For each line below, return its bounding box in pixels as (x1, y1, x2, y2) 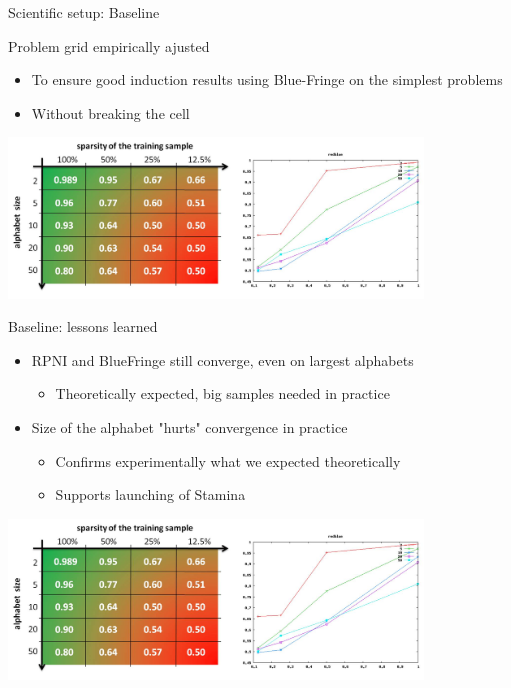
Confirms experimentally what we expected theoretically (55, 450, 401, 471)
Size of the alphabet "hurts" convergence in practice (31, 416, 348, 437)
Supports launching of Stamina (55, 484, 246, 505)
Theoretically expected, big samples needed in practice (55, 383, 390, 404)
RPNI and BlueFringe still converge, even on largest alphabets (31, 349, 414, 370)
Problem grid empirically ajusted (8, 35, 210, 56)
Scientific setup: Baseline (8, 2, 160, 22)
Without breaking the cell (31, 102, 190, 123)
